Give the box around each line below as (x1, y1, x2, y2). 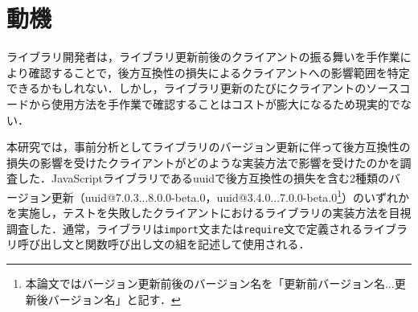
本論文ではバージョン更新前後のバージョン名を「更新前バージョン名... (25, 274, 395, 291)
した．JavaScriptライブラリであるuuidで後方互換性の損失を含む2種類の (17, 170, 390, 187)
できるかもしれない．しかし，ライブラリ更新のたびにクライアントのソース (6, 80, 400, 96)
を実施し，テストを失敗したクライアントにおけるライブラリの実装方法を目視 (6, 204, 412, 221)
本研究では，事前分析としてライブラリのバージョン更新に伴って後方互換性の (6, 138, 411, 155)
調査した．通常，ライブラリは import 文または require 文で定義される (6, 220, 363, 236)
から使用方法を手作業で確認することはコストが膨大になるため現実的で (28, 95, 400, 112)
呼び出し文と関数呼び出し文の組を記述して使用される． (17, 236, 310, 252)
